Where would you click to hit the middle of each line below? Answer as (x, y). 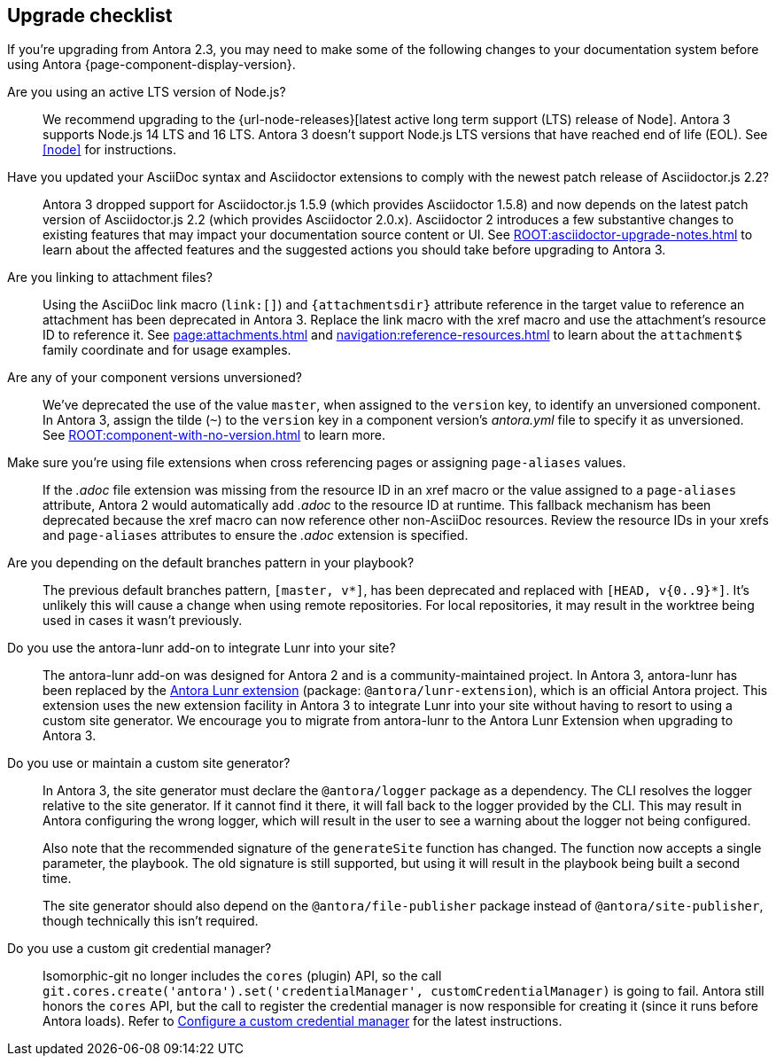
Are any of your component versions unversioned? (155, 378)
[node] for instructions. (110, 150)
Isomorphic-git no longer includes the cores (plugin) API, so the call (242, 976)
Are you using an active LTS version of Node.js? (147, 92)
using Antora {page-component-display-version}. (151, 65)
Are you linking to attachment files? (110, 277)
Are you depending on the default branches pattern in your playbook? (211, 563)
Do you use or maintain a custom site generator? (149, 763)
